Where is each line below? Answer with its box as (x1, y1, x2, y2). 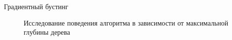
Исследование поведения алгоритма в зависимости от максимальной (24, 17, 229, 27)
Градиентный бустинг (4, 1, 68, 11)
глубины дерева (24, 27, 70, 37)
